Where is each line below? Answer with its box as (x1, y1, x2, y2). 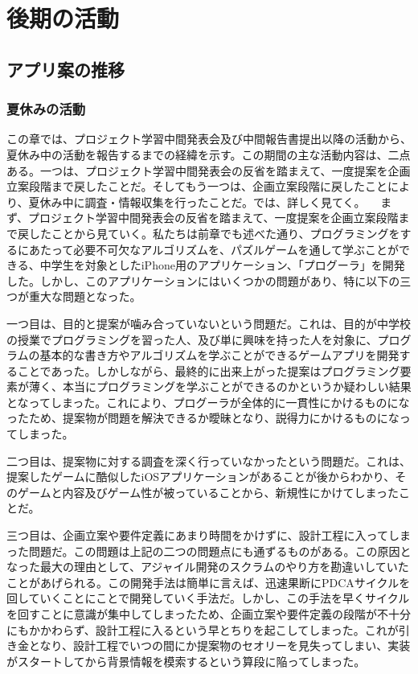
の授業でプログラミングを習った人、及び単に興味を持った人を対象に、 (6, 331, 378, 347)
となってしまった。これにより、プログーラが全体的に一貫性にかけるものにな (6, 393, 410, 410)
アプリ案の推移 (6, 56, 125, 81)
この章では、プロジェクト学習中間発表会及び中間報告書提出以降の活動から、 (6, 130, 412, 147)
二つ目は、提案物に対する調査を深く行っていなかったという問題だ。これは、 (6, 452, 411, 469)
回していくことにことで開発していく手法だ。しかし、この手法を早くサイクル (6, 590, 410, 606)
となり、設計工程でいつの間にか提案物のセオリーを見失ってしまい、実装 (28, 637, 411, 654)
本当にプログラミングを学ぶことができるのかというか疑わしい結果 (62, 378, 412, 395)
